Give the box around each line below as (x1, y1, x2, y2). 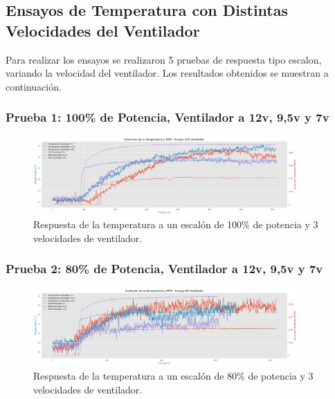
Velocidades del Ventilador (6, 19, 200, 41)
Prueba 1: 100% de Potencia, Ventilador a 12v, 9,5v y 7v (6, 109, 329, 126)
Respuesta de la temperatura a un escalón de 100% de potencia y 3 (33, 217, 318, 232)
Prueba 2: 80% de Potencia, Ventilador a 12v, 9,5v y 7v (6, 260, 323, 277)
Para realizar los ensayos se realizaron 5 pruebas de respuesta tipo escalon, (6, 52, 322, 66)
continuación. (6, 79, 62, 93)
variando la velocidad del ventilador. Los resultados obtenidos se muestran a (6, 66, 329, 80)
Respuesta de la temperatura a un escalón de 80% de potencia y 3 (33, 369, 314, 382)
